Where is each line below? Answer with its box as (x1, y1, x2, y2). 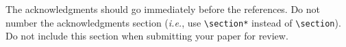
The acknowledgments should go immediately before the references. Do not (5, 2, 321, 16)
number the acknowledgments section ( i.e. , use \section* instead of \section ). (5, 15, 341, 29)
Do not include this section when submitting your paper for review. (5, 29, 288, 43)
